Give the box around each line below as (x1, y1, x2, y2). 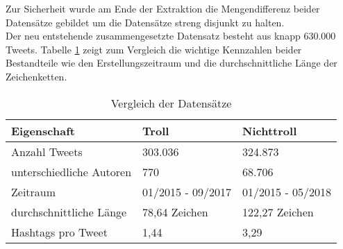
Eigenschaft (11, 122, 75, 139)
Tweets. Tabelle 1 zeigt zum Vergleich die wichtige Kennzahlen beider (6, 42, 302, 56)
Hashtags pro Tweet (11, 223, 108, 240)
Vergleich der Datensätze (110, 94, 232, 111)
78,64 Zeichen (142, 203, 208, 220)
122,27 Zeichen (242, 203, 314, 220)
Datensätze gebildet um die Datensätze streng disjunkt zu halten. (6, 15, 285, 29)
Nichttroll (242, 122, 297, 139)
